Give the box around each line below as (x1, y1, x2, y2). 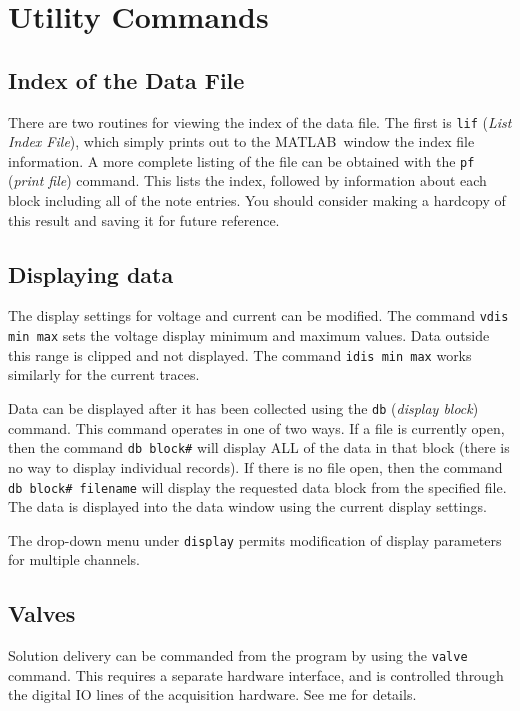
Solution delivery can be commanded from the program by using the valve (8, 645, 468, 666)
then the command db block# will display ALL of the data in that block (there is (8, 437, 510, 458)
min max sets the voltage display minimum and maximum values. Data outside (8, 325, 490, 346)
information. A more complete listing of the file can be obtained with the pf (8, 150, 475, 171)
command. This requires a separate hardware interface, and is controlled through (8, 664, 504, 685)
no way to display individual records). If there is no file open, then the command (8, 456, 503, 477)
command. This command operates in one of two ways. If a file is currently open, (8, 417, 505, 438)
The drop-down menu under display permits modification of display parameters (8, 529, 502, 550)
